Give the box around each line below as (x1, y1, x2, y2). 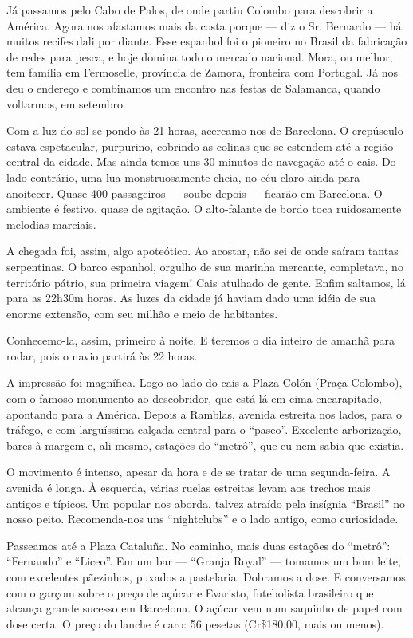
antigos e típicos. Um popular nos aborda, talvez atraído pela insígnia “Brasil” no (6, 494, 406, 511)
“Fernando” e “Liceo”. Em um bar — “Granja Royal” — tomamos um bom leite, (6, 553, 401, 569)
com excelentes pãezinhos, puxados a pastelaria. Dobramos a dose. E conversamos (6, 569, 406, 585)
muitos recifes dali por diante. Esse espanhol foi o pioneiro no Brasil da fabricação (6, 33, 407, 49)
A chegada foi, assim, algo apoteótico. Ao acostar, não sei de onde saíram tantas (6, 242, 399, 259)
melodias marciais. (6, 215, 96, 232)
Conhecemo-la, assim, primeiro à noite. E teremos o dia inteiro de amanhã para (6, 332, 395, 349)
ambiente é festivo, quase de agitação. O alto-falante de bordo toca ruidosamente (6, 200, 402, 217)
